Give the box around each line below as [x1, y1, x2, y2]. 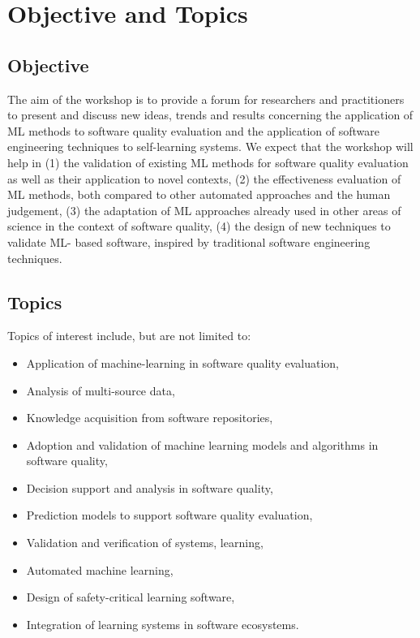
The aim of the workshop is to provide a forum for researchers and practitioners [7, 90, 405, 107]
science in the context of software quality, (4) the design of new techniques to [7, 218, 391, 235]
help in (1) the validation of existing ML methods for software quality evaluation [7, 153, 409, 170]
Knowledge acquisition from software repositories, [26, 409, 273, 426]
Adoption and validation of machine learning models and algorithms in [26, 436, 379, 453]
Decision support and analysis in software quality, [26, 479, 273, 496]
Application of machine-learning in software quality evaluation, [26, 354, 339, 371]
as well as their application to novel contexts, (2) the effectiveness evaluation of [7, 170, 401, 187]
